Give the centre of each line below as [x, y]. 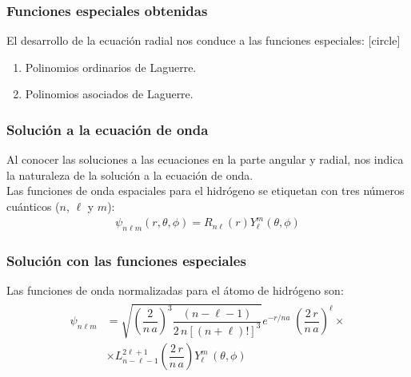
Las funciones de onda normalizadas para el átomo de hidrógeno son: [175, 290]
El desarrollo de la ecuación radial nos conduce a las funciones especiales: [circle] [204, 40]
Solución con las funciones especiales [126, 260]
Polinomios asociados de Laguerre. [109, 94]
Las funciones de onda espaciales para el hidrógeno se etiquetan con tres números [205, 190]
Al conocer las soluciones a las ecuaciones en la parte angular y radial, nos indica [205, 159]
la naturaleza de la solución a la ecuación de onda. [130, 175]
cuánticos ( [33, 206]
